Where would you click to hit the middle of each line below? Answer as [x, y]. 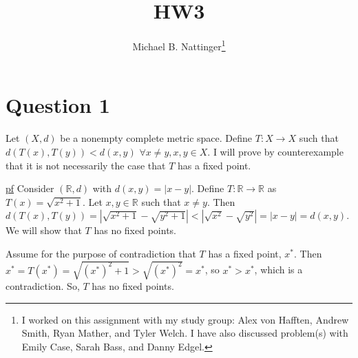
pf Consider [30, 188]
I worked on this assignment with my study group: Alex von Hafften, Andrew [185, 319]
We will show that [44, 230]
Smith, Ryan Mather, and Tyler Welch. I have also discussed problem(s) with [185, 333]
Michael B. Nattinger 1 [179, 45]
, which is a [278, 270]
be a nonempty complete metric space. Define [156, 138]
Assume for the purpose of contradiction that [101, 253]
